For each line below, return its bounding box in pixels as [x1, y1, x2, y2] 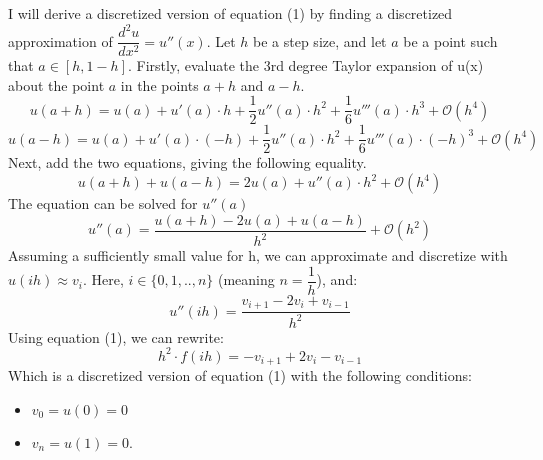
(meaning [218, 269, 275, 290]
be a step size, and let [253, 30, 387, 51]
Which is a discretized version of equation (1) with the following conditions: [8, 365, 472, 386]
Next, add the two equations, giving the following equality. [8, 152, 367, 173]
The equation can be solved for [8, 193, 198, 214]
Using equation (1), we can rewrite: [8, 326, 224, 347]
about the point [8, 74, 105, 95]
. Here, [82, 269, 124, 290]
